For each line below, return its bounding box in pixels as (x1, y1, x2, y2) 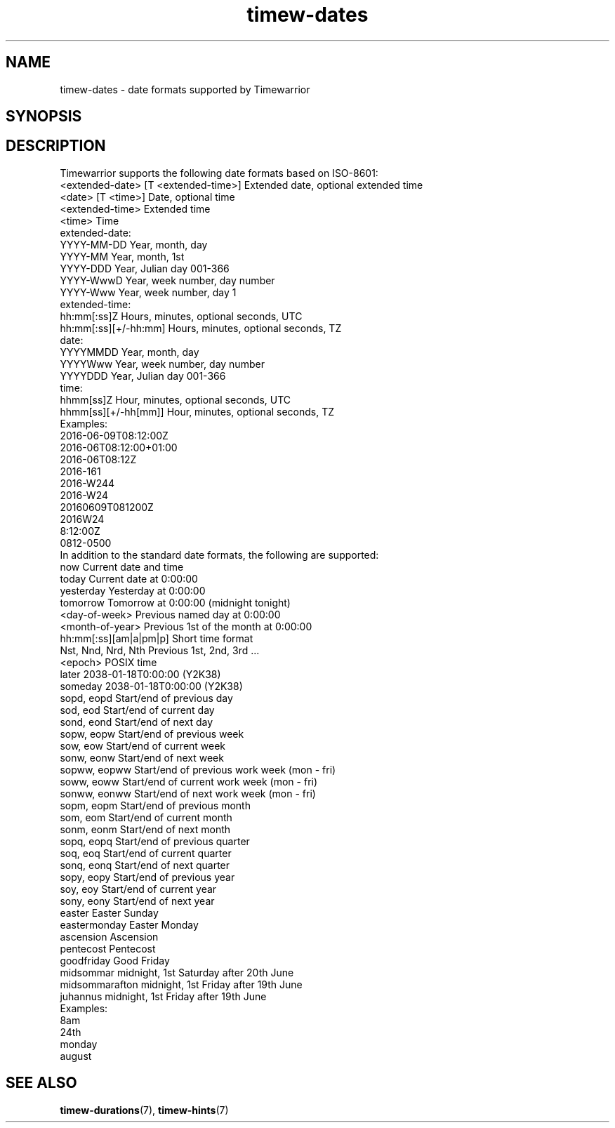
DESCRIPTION (6, 137, 106, 155)
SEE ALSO (6, 1074, 77, 1092)
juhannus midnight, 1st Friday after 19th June (60, 990, 267, 1002)
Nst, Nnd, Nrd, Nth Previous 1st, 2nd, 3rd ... (60, 644, 260, 656)
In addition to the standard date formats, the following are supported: (60, 548, 379, 561)
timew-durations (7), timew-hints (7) (60, 1103, 229, 1116)
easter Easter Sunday (60, 906, 159, 919)
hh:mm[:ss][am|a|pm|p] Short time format (60, 632, 253, 644)
